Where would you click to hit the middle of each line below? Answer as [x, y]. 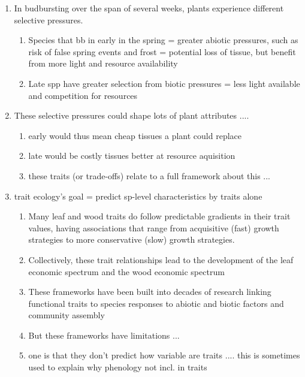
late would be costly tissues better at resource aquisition [132, 156]
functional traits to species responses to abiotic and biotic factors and [156, 303]
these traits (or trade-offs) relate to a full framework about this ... [150, 175]
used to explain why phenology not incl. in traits [118, 367]
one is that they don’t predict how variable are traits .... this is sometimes [164, 355]
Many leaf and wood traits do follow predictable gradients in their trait [159, 216]
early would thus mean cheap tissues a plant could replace [135, 135]
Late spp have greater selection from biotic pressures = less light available [164, 83]
